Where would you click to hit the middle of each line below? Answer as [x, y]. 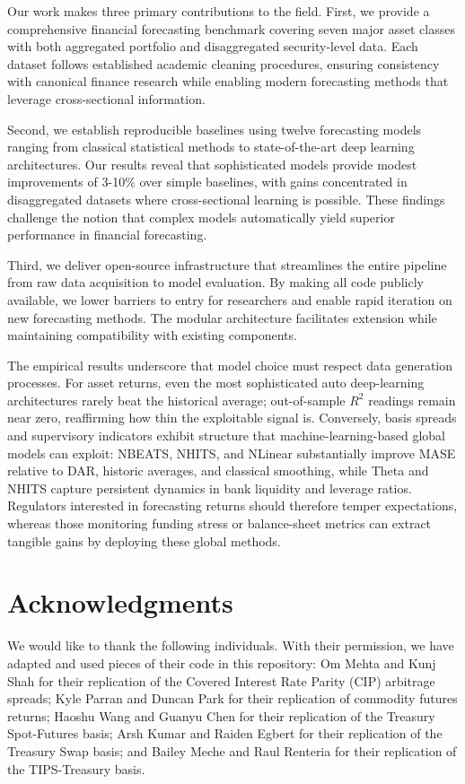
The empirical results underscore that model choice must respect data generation [230, 365]
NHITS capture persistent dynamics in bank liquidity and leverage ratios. [210, 488]
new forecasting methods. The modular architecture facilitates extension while [222, 317]
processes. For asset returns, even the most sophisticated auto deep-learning [216, 383]
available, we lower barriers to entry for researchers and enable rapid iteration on [230, 299]
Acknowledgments [120, 602]
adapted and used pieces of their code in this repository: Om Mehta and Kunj [222, 662]
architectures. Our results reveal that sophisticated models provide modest [212, 164]
